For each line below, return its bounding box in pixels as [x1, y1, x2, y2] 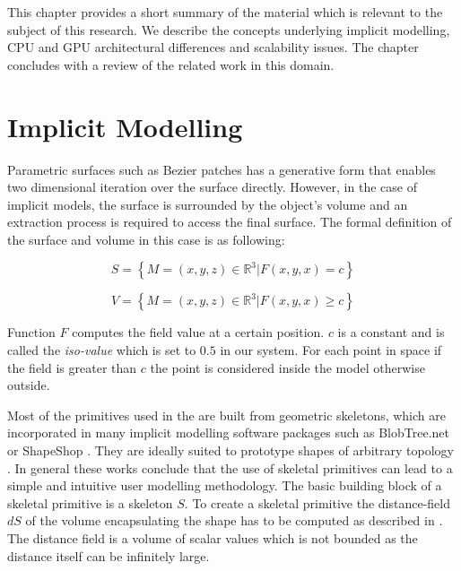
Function [7, 323, 56, 342]
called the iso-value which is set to [7, 341, 196, 359]
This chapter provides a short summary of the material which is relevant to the [7, 3, 443, 21]
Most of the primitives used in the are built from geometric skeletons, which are [7, 405, 446, 424]
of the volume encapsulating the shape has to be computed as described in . [25, 511, 443, 530]
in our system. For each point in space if [220, 341, 442, 359]
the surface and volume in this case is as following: [7, 229, 285, 248]
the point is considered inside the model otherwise [150, 358, 425, 376]
